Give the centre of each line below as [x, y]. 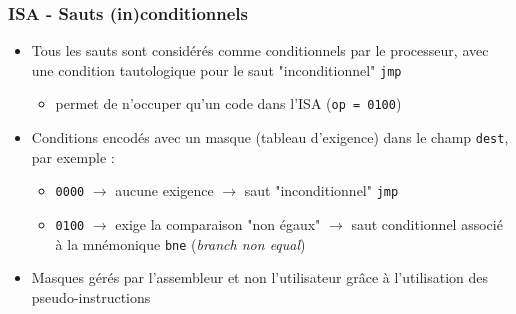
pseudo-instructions [91, 296]
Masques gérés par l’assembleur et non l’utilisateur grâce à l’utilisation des [259, 277]
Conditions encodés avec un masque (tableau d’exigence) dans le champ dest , [270, 137]
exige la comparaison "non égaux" [218, 224]
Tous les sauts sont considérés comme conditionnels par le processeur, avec [260, 50]
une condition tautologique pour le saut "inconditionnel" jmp [216, 69]
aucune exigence [164, 190]
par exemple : [73, 156]
